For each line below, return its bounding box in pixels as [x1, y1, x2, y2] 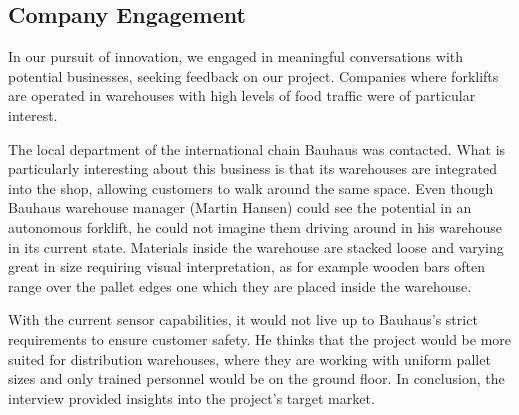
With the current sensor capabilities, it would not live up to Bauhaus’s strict [8, 309, 478, 330]
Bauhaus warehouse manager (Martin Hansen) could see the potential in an [8, 197, 472, 218]
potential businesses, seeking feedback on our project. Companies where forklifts [8, 65, 499, 86]
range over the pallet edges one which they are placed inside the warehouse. [8, 275, 472, 296]
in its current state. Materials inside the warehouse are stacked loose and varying [8, 236, 504, 257]
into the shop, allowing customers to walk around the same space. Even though [8, 177, 494, 198]
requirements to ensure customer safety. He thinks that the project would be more [8, 328, 512, 349]
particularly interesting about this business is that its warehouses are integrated [8, 158, 497, 179]
